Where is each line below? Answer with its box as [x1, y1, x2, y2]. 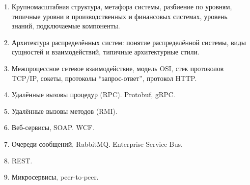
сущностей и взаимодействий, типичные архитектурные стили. [11, 47, 199, 57]
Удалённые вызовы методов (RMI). [11, 106, 117, 116]
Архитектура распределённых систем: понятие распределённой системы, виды [11, 37, 246, 47]
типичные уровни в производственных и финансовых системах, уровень [11, 11, 227, 21]
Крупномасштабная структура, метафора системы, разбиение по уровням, [11, 1, 232, 11]
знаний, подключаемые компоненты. [11, 21, 120, 31]
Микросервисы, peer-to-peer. [11, 172, 99, 182]
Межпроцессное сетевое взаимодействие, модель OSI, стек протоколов [11, 63, 224, 73]
